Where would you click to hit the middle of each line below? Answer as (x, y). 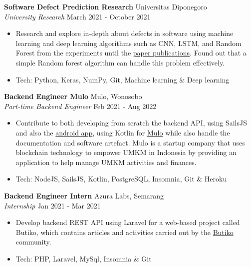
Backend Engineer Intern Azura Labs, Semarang (84, 195)
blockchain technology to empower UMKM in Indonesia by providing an (126, 152)
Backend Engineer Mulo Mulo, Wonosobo (73, 96)
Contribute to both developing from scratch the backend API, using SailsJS (131, 123)
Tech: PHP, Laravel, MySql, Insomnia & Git (84, 258)
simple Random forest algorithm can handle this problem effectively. (120, 62)
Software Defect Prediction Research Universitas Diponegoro (106, 6)
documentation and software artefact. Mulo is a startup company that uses (130, 142)
